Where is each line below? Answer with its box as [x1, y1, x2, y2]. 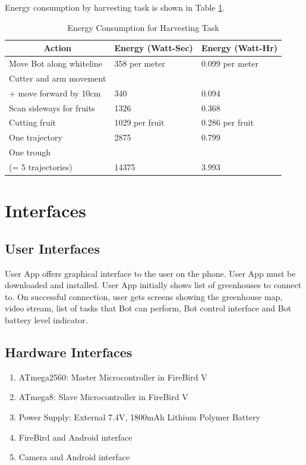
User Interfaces [5, 239, 100, 257]
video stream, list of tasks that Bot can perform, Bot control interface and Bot [5, 302, 292, 314]
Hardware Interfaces [5, 342, 133, 361]
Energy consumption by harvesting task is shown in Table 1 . [5, 1, 225, 13]
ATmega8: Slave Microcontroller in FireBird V [18, 391, 188, 403]
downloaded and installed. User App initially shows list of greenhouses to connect [5, 279, 302, 291]
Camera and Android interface [18, 451, 130, 463]
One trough [9, 146, 51, 158]
